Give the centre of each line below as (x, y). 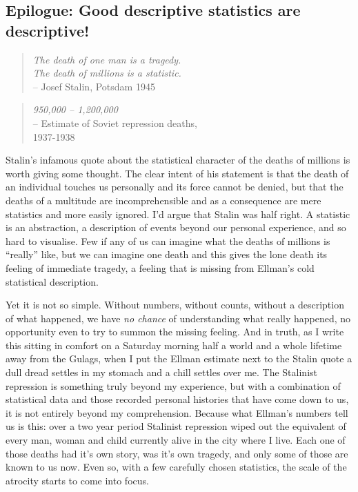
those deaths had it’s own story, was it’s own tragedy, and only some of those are (177, 453)
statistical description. (52, 281)
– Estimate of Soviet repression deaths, (115, 122)
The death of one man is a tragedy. (107, 59)
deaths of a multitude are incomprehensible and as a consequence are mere (163, 200)
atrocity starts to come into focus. (77, 480)
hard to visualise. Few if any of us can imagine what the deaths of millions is (168, 240)
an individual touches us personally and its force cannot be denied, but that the (175, 187)
